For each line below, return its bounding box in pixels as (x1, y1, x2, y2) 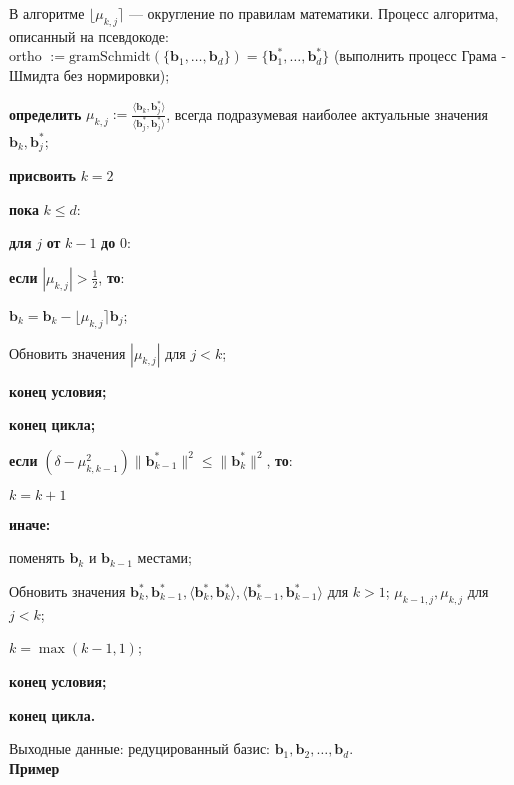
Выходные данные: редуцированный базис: (9, 738, 270, 759)
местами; (137, 547, 192, 568)
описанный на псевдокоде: (9, 25, 169, 46)
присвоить (9, 165, 76, 186)
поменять (9, 547, 65, 568)
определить (9, 103, 82, 124)
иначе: (9, 513, 51, 534)
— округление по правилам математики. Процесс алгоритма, (128, 3, 499, 23)
